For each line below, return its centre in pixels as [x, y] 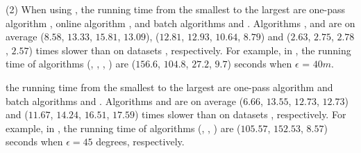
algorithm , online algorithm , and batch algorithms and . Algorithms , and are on [180, 23]
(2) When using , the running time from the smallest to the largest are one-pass [176, 9]
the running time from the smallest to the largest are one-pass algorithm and [169, 87]
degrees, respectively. [140, 142]
